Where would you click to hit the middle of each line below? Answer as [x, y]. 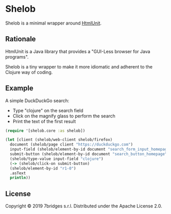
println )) [20, 178]
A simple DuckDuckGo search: [37, 101]
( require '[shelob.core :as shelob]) [45, 131]
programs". [17, 57]
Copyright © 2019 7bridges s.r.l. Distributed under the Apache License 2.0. [84, 206]
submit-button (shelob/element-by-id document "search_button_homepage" [89, 154]
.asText [18, 173]
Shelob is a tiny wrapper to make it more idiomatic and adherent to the [79, 66]
